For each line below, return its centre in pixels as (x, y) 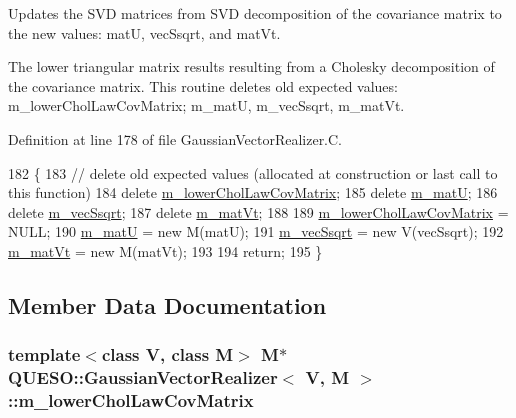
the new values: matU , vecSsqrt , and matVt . (144, 32)
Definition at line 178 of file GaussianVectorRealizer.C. (175, 138)
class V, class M (167, 354)
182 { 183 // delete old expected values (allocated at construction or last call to (253, 172)
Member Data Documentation (167, 304)
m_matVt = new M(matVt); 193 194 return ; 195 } (165, 250)
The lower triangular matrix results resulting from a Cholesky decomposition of (251, 66)
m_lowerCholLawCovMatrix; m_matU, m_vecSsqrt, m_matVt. (206, 105)
